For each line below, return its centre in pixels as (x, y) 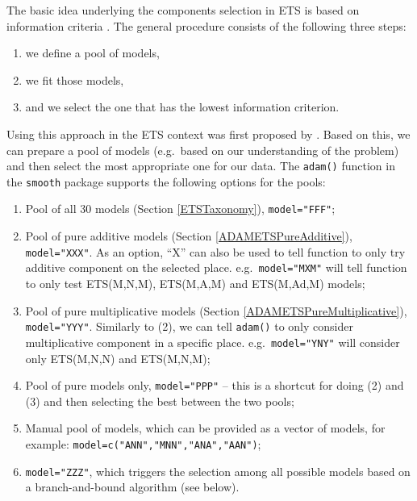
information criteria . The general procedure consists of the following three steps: (206, 25)
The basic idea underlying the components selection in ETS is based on (183, 10)
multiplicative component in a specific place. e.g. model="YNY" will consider (213, 342)
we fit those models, (75, 79)
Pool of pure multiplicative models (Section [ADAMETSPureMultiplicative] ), (216, 310)
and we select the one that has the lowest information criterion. (182, 107)
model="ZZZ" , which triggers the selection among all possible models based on (218, 471)
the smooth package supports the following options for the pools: (166, 181)
